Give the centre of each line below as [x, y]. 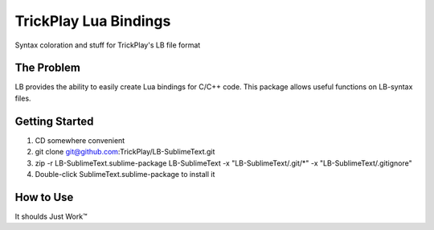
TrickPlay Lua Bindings [93, 21]
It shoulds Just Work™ [51, 216]
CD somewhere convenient [80, 140]
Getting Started [54, 121]
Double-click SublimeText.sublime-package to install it [125, 174]
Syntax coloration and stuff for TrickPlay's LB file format [108, 45]
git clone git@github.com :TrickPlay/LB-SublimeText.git [125, 152]
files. [23, 98]
